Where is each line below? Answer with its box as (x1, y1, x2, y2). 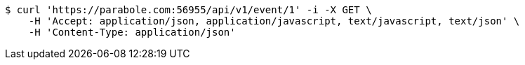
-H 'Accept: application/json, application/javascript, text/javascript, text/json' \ (28, 15, 520, 27)
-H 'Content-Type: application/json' (28, 27, 236, 38)
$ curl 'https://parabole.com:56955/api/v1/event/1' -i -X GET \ (5, 4, 372, 15)
